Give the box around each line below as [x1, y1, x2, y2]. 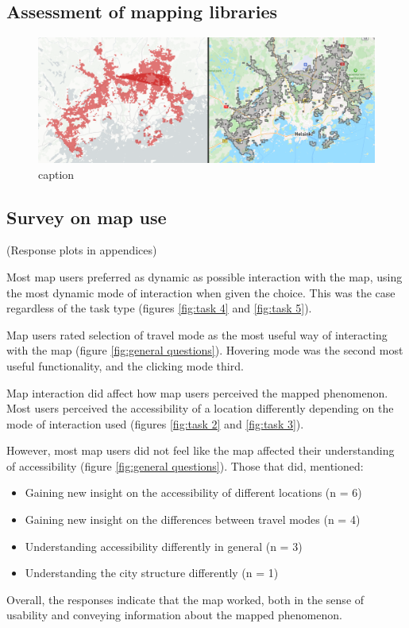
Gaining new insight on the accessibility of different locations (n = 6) [25, 484, 362, 501]
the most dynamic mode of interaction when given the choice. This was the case [6, 284, 395, 300]
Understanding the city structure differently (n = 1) [25, 564, 279, 581]
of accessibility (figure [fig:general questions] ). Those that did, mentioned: [6, 457, 364, 474]
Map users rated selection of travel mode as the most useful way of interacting [6, 326, 388, 343]
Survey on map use [6, 204, 167, 229]
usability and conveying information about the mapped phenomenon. [6, 607, 342, 623]
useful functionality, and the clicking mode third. [6, 357, 244, 374]
